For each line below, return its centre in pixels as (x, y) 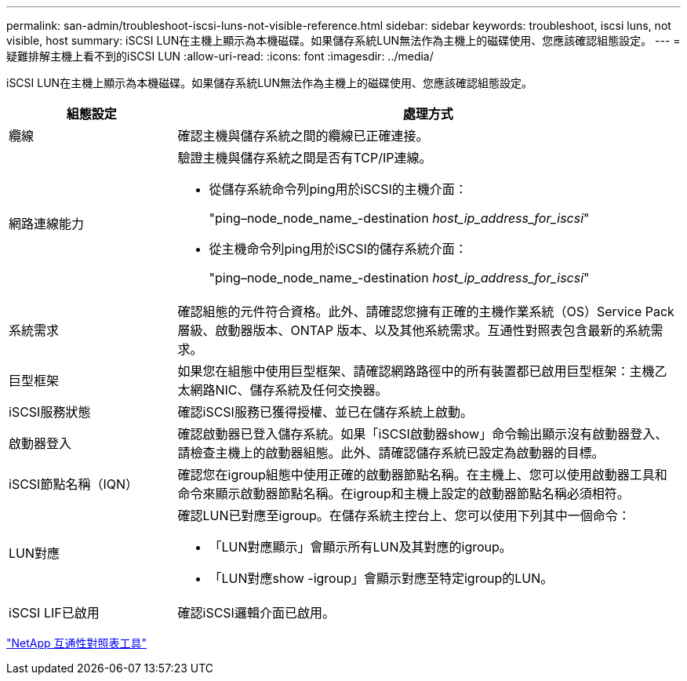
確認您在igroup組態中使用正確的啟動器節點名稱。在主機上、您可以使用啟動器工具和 (422, 475)
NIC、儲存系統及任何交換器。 (302, 390)
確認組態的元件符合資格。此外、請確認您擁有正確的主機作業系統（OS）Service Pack (426, 311)
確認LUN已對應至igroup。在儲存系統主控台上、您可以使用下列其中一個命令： (404, 515)
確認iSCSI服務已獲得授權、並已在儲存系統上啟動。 (325, 412)
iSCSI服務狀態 (50, 412)
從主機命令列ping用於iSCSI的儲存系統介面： (338, 249)
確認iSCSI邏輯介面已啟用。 (256, 613)
